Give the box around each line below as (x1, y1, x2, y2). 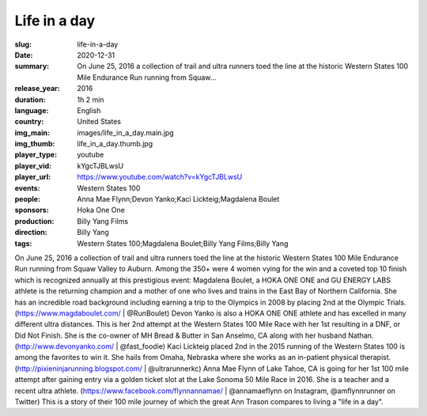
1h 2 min (77, 95, 104, 104)
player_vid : (14, 161, 51, 170)
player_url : (14, 172, 51, 182)
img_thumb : (14, 139, 55, 149)
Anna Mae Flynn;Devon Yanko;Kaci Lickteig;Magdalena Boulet (77, 195, 280, 204)
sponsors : (14, 206, 49, 215)
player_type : (14, 150, 58, 160)
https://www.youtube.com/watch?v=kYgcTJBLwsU (77, 172, 243, 182)
